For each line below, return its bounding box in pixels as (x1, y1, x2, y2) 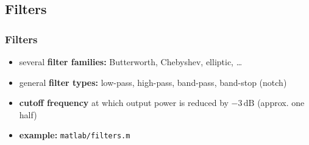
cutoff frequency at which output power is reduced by (19, 96, 229, 109)
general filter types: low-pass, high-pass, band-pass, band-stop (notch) (19, 76, 287, 88)
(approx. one (257, 96, 305, 109)
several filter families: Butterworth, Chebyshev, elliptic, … (19, 55, 243, 68)
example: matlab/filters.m (19, 129, 130, 141)
